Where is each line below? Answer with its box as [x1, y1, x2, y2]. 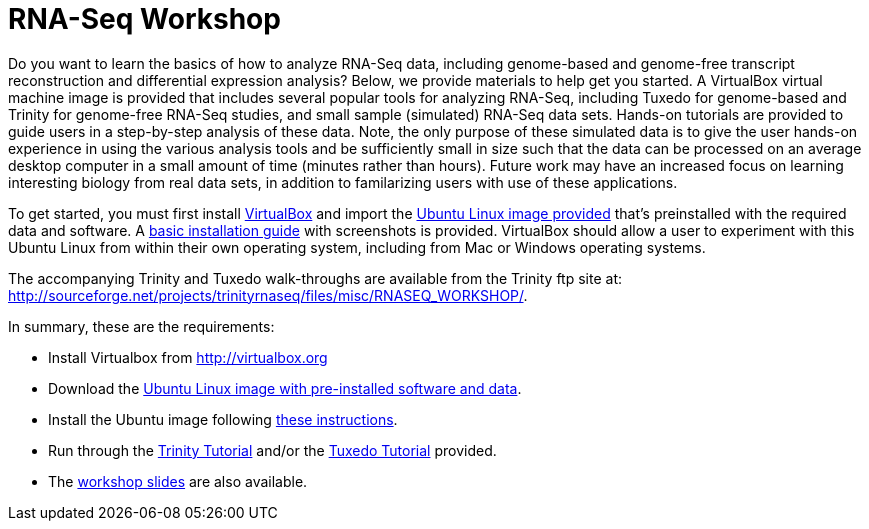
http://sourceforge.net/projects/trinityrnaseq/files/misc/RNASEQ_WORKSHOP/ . [8, 286, 528, 304]
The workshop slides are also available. [48, 472, 308, 490]
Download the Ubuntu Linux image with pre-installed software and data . [48, 379, 522, 397]
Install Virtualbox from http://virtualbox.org [48, 348, 328, 366]
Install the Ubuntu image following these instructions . [48, 410, 398, 428]
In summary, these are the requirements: [8, 317, 275, 335]
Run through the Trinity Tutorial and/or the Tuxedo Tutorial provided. [48, 441, 497, 459]
